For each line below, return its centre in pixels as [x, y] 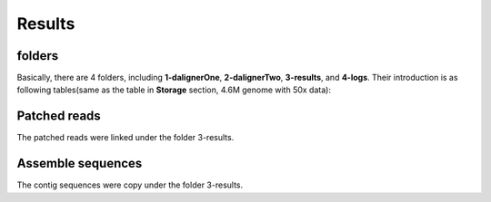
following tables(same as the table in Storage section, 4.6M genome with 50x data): [174, 90]
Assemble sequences [80, 164]
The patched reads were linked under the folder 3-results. [125, 138]
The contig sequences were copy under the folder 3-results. [130, 185]
